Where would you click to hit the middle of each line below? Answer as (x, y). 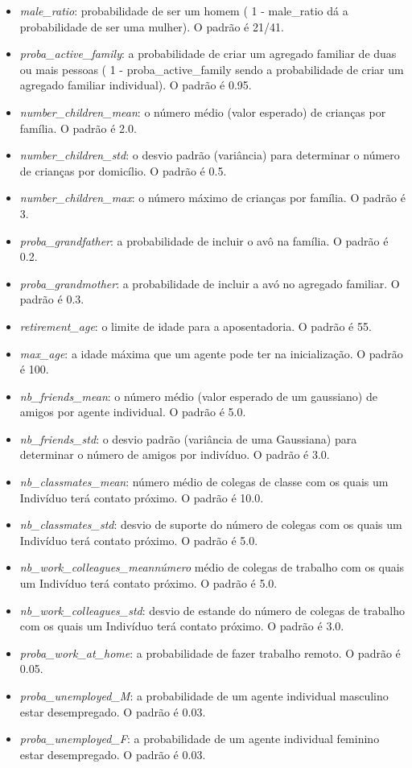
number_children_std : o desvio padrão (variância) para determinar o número (210, 155)
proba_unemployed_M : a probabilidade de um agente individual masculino (204, 696)
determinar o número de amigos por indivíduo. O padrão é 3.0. (175, 454)
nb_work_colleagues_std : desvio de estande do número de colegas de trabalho (212, 610)
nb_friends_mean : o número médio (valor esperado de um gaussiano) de (198, 396)
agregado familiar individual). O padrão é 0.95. (136, 85)
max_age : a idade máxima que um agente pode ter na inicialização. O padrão (211, 353)
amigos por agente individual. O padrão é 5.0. (133, 412)
